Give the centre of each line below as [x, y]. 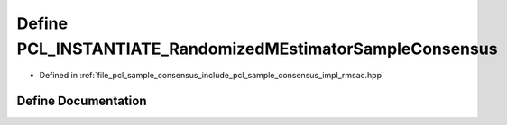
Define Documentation [82, 101]
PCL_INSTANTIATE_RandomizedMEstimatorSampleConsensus [257, 49]
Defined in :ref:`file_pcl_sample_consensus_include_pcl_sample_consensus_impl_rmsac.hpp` [212, 76]
